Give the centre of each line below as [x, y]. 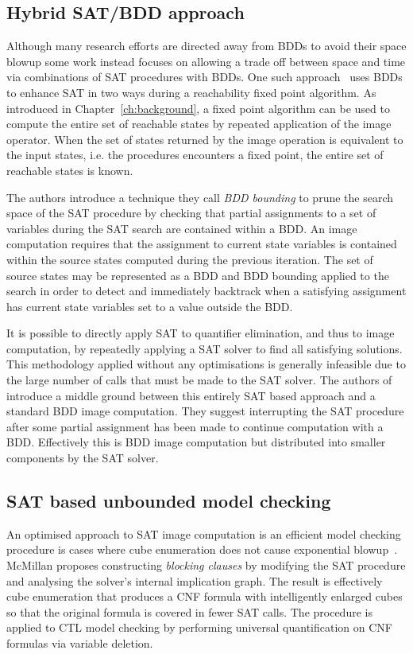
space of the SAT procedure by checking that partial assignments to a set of [191, 213]
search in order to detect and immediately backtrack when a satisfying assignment [206, 291]
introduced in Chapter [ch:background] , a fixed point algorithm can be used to [198, 108]
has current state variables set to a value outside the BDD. [150, 306]
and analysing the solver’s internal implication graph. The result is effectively [195, 580]
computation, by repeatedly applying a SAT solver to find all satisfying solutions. [205, 348]
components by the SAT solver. [83, 458]
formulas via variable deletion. [80, 643]
